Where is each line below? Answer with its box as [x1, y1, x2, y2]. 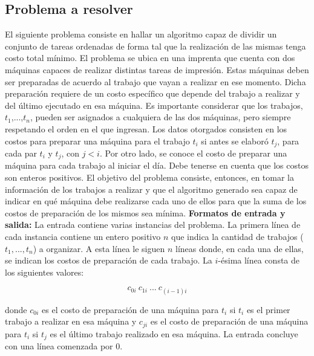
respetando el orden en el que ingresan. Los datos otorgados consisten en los [5, 122, 287, 135]
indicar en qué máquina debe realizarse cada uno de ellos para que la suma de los [5, 195, 307, 207]
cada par [5, 147, 37, 159]
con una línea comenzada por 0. [5, 340, 123, 352]
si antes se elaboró [201, 134, 269, 147]
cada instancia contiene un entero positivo [5, 230, 161, 243]
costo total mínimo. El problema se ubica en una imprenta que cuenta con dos [5, 51, 295, 64]
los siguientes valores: [5, 265, 84, 278]
